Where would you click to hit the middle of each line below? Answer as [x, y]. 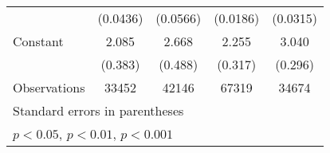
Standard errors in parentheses [98, 110]
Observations [49, 87]
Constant [38, 41]
